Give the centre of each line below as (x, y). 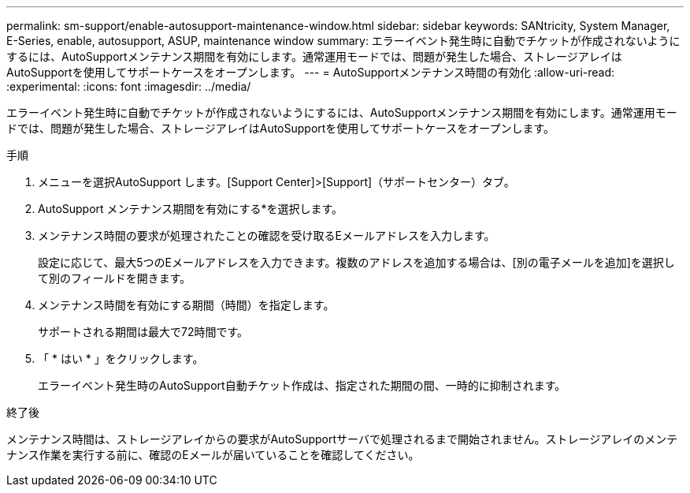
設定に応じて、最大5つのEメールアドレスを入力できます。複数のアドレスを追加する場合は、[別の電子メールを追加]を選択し (356, 262)
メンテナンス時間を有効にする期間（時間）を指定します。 (186, 305)
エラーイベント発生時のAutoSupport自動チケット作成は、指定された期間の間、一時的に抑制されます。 (302, 385)
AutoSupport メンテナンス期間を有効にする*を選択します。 (191, 209)
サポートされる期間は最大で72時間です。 (143, 332)
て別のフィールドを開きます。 (115, 278)
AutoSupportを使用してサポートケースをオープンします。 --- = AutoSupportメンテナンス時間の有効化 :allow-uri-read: (311, 72)
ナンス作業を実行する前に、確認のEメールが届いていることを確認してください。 (213, 455)
